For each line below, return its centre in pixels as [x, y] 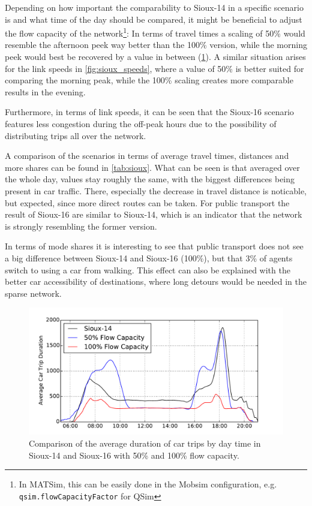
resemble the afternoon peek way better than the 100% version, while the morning [156, 45]
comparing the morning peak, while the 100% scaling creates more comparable [149, 80]
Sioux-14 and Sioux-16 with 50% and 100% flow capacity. [134, 455]
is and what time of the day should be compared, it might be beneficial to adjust [154, 19]
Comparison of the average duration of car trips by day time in [145, 443]
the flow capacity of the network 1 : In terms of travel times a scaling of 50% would [155, 32]
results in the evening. [45, 91]
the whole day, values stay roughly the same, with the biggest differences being [150, 179]
